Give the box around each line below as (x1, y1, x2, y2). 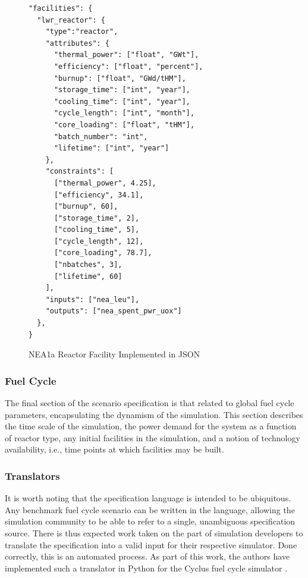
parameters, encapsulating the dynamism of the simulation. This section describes (5, 408, 303, 420)
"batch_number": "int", (54, 132, 148, 141)
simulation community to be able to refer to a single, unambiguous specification (5, 515, 296, 527)
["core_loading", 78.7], (54, 249, 152, 257)
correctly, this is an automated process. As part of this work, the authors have (5, 550, 290, 563)
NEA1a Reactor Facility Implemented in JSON (29, 348, 200, 360)
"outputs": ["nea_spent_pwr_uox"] (45, 307, 182, 316)
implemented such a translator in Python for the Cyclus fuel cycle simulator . (5, 561, 288, 574)
